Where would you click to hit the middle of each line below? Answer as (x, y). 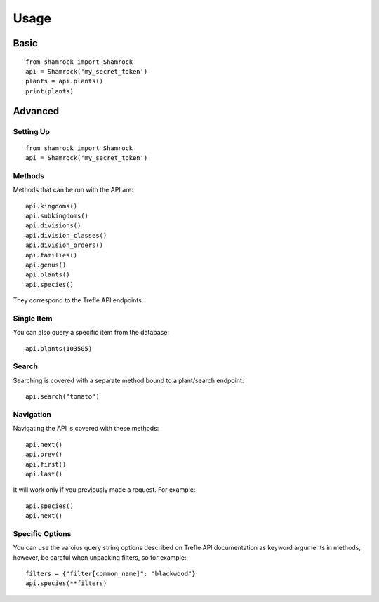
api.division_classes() (66, 235)
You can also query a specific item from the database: (91, 333)
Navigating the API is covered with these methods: (86, 429)
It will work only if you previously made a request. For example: (104, 490)
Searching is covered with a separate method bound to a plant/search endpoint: (128, 380)
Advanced (36, 111)
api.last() (44, 474)
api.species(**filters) (66, 583)
